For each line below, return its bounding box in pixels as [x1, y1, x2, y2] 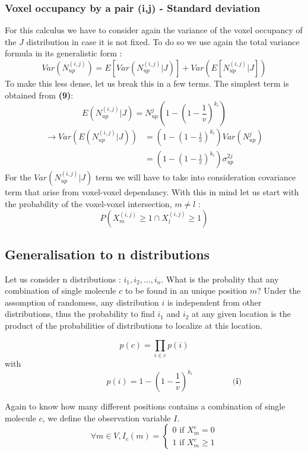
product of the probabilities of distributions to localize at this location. [5, 319, 263, 332]
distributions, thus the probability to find [5, 307, 155, 320]
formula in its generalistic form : [5, 47, 122, 59]
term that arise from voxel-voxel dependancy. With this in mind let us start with [5, 186, 299, 198]
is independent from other [167, 296, 262, 308]
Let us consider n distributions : [5, 272, 121, 285]
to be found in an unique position [125, 284, 247, 297]
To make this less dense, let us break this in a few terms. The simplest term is [5, 77, 289, 89]
